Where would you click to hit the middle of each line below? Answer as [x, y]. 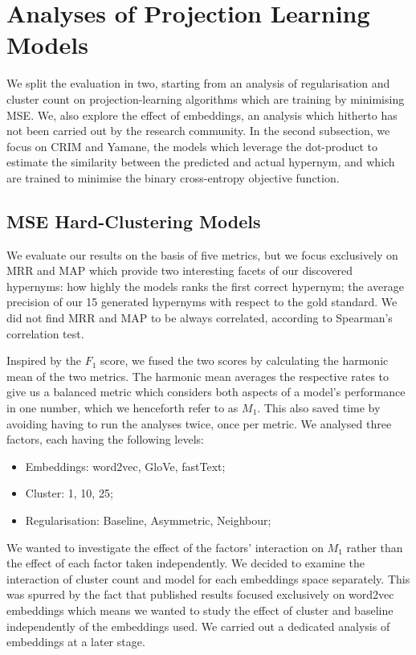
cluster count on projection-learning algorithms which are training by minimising [206, 98]
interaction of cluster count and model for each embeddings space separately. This [208, 578]
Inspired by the [44, 360]
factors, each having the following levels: [105, 439]
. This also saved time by [319, 408]
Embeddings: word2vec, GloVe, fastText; [125, 466]
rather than [375, 547]
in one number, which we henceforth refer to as [122, 408]
